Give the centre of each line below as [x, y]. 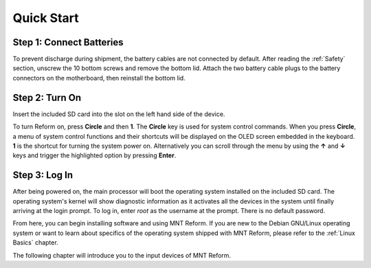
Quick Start [46, 18]
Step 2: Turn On [47, 97]
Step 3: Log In [43, 175]
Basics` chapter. [35, 243]
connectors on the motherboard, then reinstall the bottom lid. [99, 78]
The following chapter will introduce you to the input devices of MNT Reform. [122, 255]
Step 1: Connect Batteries [68, 42]
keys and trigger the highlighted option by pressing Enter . [94, 155]
